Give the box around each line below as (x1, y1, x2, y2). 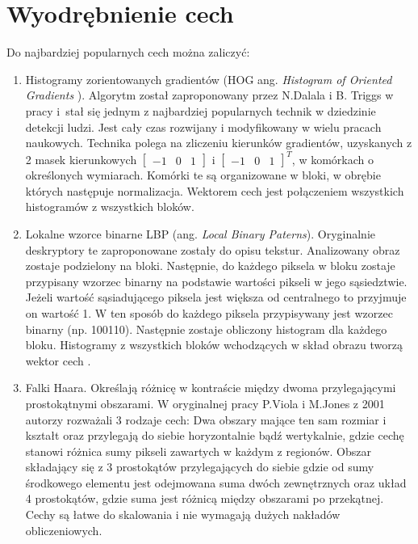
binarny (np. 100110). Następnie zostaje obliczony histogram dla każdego (25, 320, 387, 337)
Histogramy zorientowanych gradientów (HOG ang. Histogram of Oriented (25, 70, 392, 87)
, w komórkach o (291, 150, 374, 167)
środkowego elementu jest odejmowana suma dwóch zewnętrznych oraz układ (25, 474, 407, 491)
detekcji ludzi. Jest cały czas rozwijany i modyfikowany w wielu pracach (25, 118, 382, 135)
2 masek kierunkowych (25, 150, 137, 167)
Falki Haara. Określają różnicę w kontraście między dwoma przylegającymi (25, 379, 396, 396)
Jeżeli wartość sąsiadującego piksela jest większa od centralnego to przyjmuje (25, 289, 407, 306)
